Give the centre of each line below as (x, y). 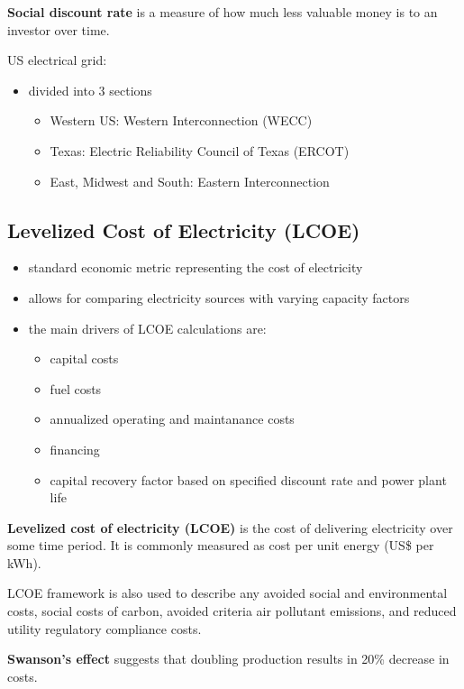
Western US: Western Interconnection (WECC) (181, 120)
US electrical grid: (57, 60)
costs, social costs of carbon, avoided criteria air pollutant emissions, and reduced (232, 611)
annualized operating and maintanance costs (172, 419)
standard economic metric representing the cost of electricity (196, 267)
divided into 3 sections (90, 90)
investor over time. (59, 29)
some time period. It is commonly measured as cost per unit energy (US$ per (221, 545)
